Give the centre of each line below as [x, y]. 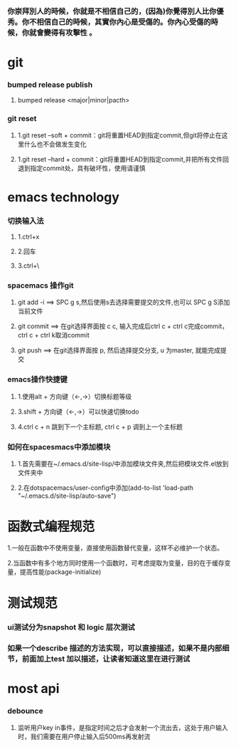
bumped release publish [50, 85]
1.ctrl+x [28, 237]
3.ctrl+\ [28, 266]
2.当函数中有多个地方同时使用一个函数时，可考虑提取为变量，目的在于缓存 [116, 563]
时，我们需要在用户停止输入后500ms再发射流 [84, 736]
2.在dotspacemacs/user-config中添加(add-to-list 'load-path [106, 488]
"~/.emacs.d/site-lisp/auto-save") [67, 496]
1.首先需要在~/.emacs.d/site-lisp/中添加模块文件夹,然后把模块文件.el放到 [123, 464]
